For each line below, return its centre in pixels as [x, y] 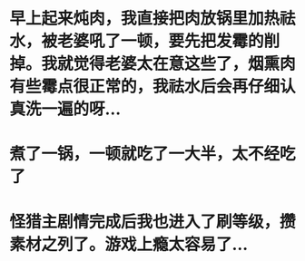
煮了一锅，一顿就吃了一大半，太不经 [145, 154]
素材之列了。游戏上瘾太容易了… [129, 244]
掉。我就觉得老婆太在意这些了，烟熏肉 [153, 64]
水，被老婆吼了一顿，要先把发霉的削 [145, 41]
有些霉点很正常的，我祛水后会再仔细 [145, 87]
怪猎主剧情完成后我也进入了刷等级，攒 [153, 222]
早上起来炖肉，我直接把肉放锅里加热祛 [153, 19]
